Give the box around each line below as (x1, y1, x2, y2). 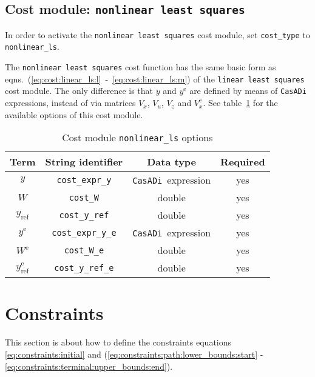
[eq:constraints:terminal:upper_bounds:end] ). (5, 359, 173, 372)
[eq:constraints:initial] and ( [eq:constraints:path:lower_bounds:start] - (5, 347, 263, 360)
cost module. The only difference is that (5, 84, 154, 97)
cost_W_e (64, 245, 104, 255)
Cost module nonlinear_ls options (62, 130, 213, 145)
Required (220, 155, 265, 169)
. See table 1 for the (203, 96, 278, 109)
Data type (147, 155, 197, 169)
